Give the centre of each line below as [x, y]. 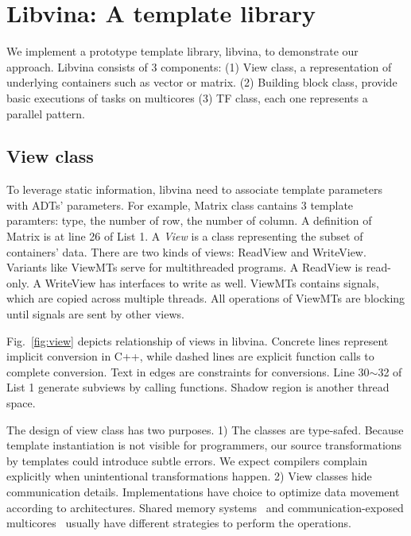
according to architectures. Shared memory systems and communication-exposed [205, 507]
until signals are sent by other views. [95, 314]
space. [21, 403]
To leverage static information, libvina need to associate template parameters [194, 189]
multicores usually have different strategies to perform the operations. [179, 523]
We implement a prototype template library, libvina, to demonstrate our [182, 51]
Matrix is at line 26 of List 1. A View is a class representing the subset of [185, 236]
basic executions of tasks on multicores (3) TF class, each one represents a [187, 97]
